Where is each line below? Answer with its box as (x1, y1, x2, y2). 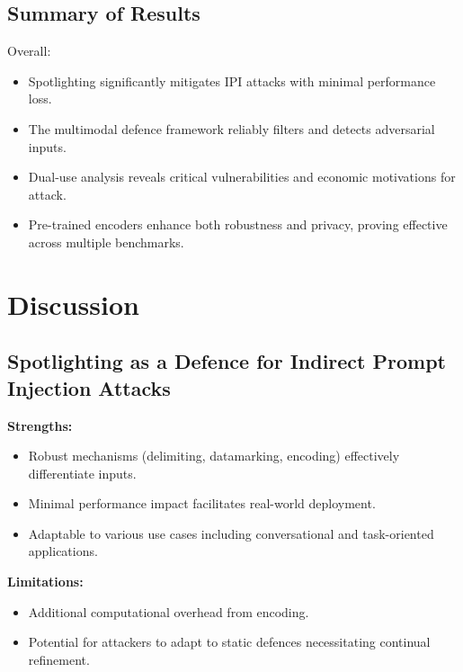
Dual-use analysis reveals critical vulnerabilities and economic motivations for (28, 167, 456, 186)
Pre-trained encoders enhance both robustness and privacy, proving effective (28, 215, 448, 234)
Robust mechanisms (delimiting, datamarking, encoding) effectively (28, 446, 400, 465)
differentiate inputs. (28, 463, 137, 482)
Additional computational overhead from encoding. (28, 602, 309, 621)
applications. (28, 542, 98, 560)
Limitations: (7, 572, 84, 591)
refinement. (28, 650, 90, 668)
